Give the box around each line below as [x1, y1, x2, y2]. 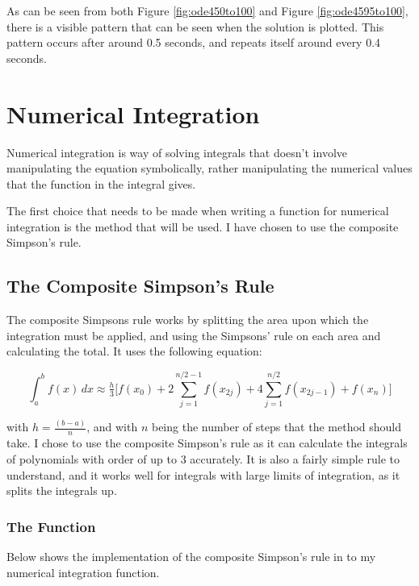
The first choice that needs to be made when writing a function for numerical [6, 202, 389, 219]
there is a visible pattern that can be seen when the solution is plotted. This [6, 18, 384, 35]
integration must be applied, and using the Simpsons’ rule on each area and [6, 326, 381, 343]
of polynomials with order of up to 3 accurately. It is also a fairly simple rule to [6, 450, 400, 467]
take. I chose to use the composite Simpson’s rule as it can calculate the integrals [6, 434, 408, 451]
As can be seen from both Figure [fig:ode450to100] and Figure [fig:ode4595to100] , [6, 2, 409, 19]
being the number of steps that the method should [151, 418, 402, 435]
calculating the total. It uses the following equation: [6, 343, 262, 359]
